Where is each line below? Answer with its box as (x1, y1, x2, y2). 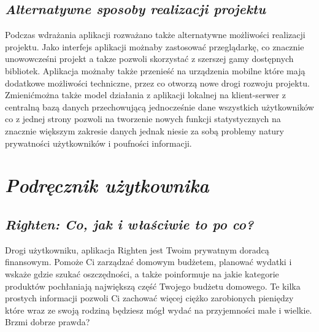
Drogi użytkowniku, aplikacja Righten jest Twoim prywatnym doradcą (5, 243, 269, 256)
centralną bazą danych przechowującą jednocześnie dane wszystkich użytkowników (5, 100, 314, 113)
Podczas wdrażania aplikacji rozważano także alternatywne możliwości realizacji (5, 28, 306, 41)
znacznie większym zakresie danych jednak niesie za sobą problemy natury (5, 124, 284, 137)
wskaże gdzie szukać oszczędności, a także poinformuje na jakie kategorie (5, 267, 279, 280)
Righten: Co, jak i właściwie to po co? (5, 214, 254, 233)
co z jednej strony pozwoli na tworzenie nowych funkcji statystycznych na (5, 112, 281, 125)
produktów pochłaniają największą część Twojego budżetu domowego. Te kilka (5, 279, 301, 292)
